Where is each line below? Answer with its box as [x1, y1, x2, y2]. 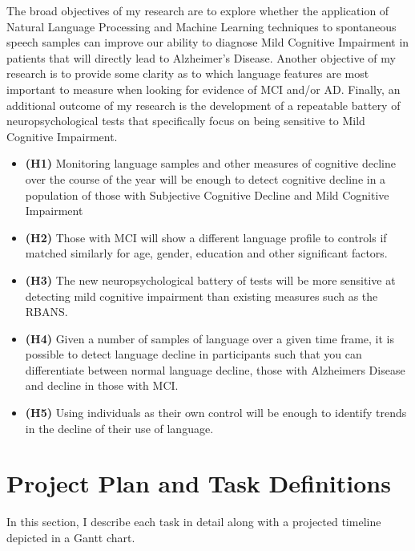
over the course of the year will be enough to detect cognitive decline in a [25, 170, 386, 187]
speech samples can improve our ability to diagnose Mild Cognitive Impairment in [6, 34, 409, 51]
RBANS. [25, 303, 68, 320]
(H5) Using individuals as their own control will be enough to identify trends [25, 404, 407, 421]
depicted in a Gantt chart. [6, 529, 135, 545]
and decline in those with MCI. [25, 377, 179, 394]
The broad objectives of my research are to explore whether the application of [6, 2, 389, 18]
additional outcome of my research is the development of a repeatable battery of [6, 96, 401, 113]
